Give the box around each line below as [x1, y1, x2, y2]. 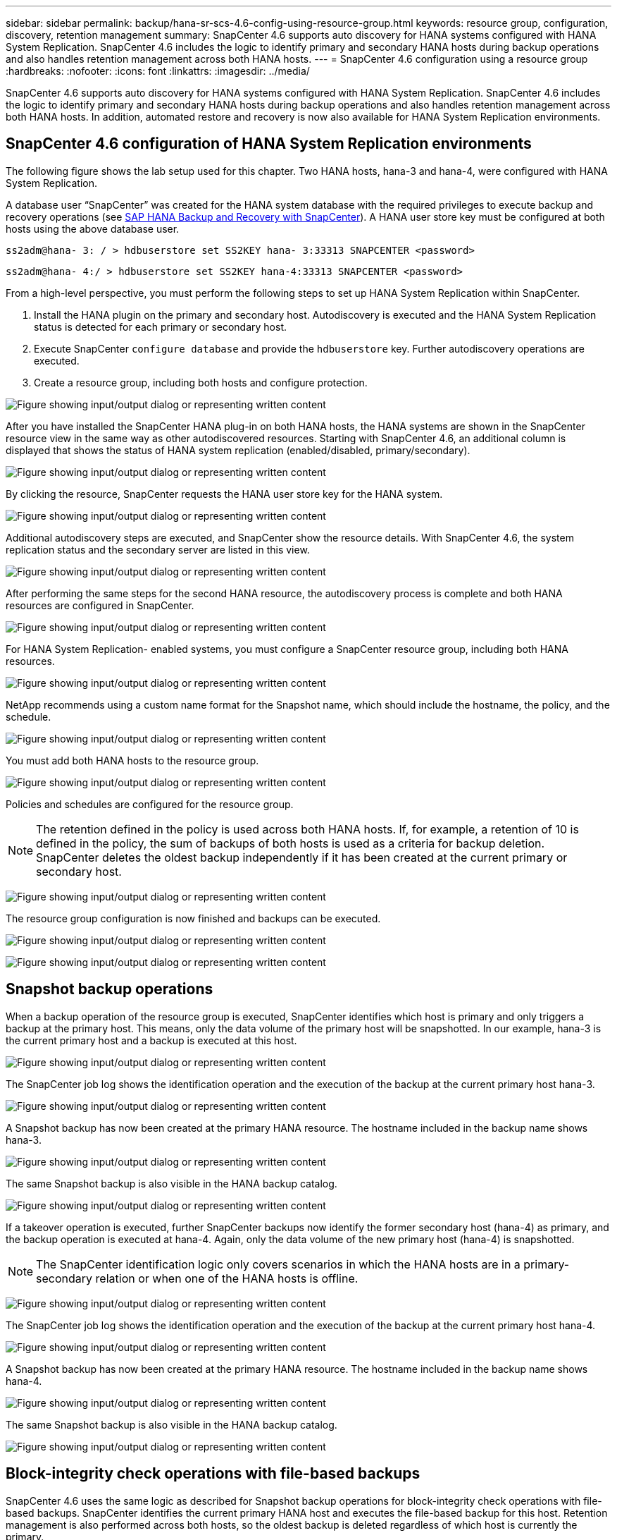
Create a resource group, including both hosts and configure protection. [34, 376, 368, 389]
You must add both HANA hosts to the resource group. [6, 754, 259, 766]
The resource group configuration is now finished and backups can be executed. [6, 912, 381, 924]
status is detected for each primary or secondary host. [34, 320, 287, 333]
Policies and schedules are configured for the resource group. [6, 797, 294, 810]
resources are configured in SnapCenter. [6, 599, 194, 611]
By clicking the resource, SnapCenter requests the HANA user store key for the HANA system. [6, 487, 443, 500]
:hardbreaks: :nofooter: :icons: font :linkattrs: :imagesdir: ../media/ [6, 65, 310, 77]
